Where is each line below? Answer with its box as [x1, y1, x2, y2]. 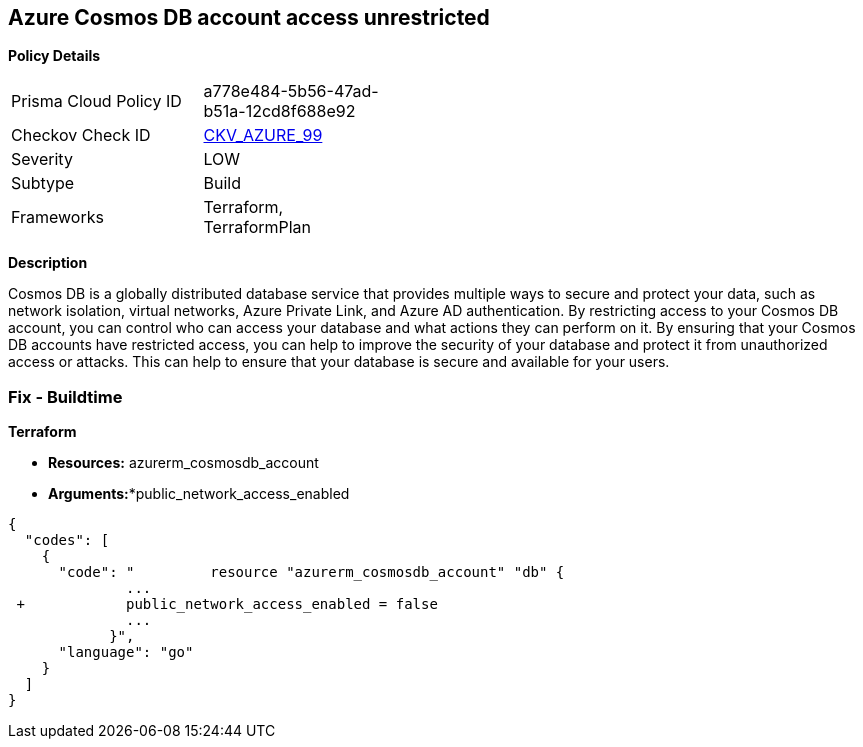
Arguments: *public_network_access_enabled [48, 485, 350, 503]
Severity [11, 149, 73, 170]
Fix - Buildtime [8, 386, 123, 407]
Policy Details [8, 47, 101, 65]
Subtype [11, 173, 75, 194]
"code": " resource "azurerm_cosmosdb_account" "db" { [58, 564, 565, 581]
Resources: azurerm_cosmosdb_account [48, 454, 319, 472]
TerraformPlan [203, 217, 312, 238]
